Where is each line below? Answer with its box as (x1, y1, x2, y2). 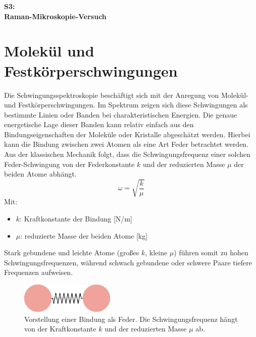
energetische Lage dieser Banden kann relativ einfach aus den (4, 119, 194, 130)
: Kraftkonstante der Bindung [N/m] (20, 213, 132, 223)
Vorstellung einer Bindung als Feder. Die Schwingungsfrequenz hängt (24, 313, 238, 324)
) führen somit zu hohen (174, 247, 248, 258)
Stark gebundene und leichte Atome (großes (4, 247, 139, 258)
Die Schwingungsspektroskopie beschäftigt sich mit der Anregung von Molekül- (4, 89, 248, 100)
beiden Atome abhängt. (4, 168, 77, 179)
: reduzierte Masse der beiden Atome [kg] (20, 230, 148, 241)
